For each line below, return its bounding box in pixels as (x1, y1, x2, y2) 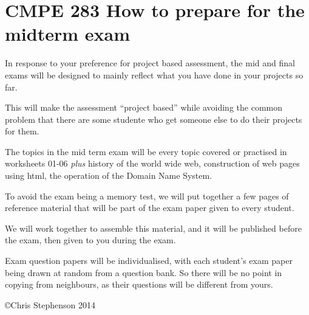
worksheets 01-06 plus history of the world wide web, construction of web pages (5, 157, 300, 170)
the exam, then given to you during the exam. (5, 234, 176, 246)
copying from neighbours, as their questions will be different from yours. (5, 278, 273, 291)
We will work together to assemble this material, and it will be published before (5, 221, 302, 234)
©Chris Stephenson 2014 (5, 298, 95, 311)
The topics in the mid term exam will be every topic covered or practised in (5, 145, 287, 157)
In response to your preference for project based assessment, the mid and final (5, 57, 295, 69)
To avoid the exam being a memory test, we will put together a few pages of (5, 189, 289, 202)
